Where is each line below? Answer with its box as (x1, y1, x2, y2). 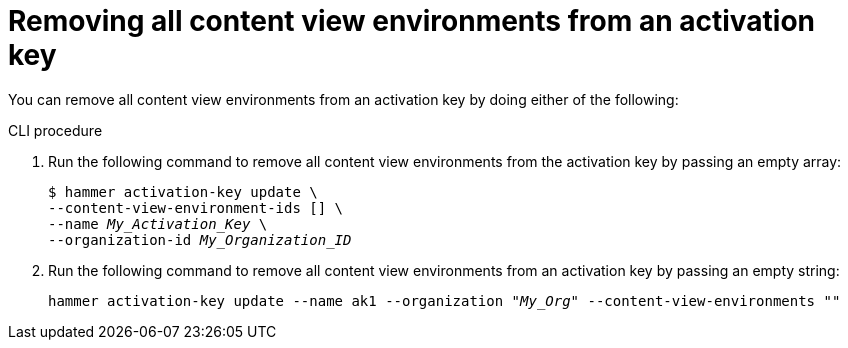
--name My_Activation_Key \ (48, 215, 268, 232)
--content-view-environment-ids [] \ (48, 199, 344, 216)
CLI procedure (8, 121, 103, 139)
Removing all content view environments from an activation (8, 4, 815, 38)
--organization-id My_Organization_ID (48, 231, 352, 248)
